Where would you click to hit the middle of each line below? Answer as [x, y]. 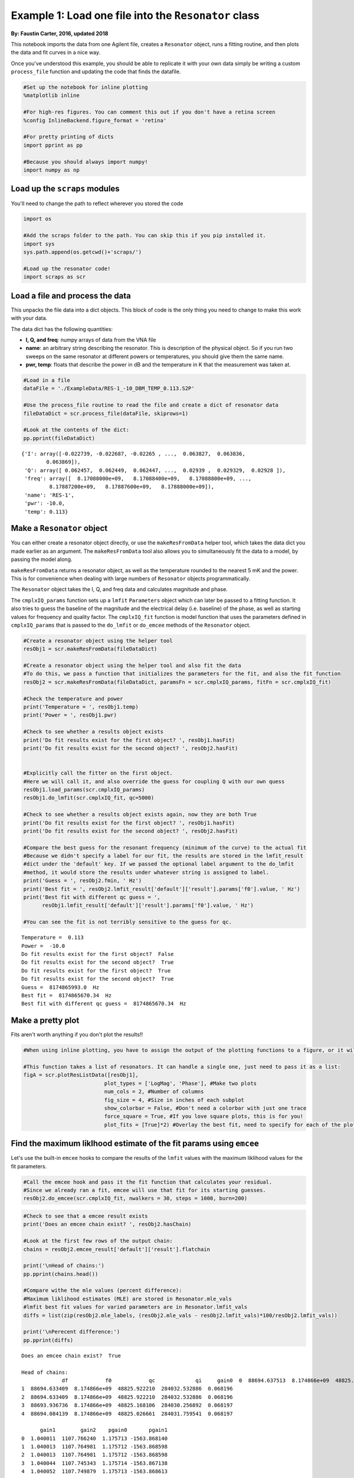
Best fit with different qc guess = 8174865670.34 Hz [104, 1004]
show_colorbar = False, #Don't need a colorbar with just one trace [205, 1108]
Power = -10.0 [43, 946]
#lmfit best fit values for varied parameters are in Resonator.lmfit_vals [135, 1307]
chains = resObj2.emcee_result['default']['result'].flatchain [117, 1249]
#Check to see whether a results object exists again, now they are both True [140, 815]
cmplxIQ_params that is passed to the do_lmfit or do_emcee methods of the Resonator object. [131, 625]
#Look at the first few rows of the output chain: [98, 1241]
